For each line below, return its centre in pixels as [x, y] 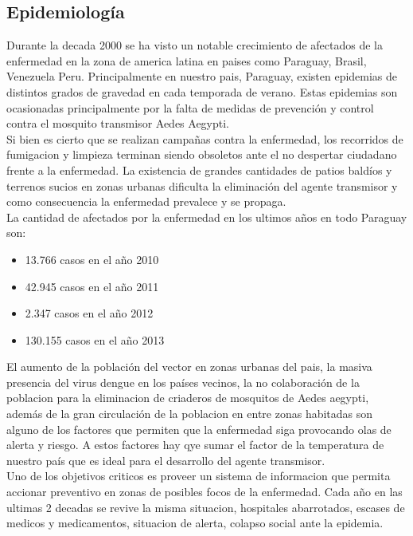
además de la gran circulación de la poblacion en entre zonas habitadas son [190, 414]
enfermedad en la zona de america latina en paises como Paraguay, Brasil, [187, 60]
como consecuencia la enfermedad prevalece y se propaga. [146, 201]
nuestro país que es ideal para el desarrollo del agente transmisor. [166, 460]
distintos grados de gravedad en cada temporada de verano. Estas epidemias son [202, 91]
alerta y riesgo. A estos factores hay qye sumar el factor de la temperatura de [195, 445]
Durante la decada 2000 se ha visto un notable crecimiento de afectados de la [195, 45]
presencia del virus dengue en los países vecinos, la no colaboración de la [183, 382]
